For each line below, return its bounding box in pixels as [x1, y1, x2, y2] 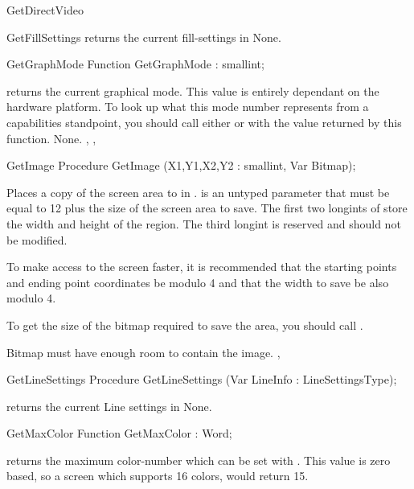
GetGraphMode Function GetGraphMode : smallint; [6, 55, 264, 72]
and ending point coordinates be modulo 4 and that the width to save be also [6, 273, 389, 290]
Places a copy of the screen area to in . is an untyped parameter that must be [6, 183, 390, 200]
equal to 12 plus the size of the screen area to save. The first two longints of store [6, 199, 408, 216]
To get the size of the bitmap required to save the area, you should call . [6, 316, 363, 333]
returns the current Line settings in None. [6, 397, 212, 414]
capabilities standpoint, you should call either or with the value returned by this [6, 113, 402, 130]
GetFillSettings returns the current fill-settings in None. [6, 28, 281, 45]
